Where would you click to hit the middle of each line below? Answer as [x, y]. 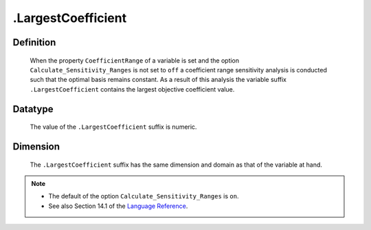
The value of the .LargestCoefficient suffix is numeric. [113, 127]
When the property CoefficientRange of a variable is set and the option [135, 60]
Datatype [33, 109]
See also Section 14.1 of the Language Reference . [118, 206]
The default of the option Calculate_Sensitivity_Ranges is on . [144, 196]
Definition [34, 42]
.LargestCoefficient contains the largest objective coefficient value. [132, 89]
